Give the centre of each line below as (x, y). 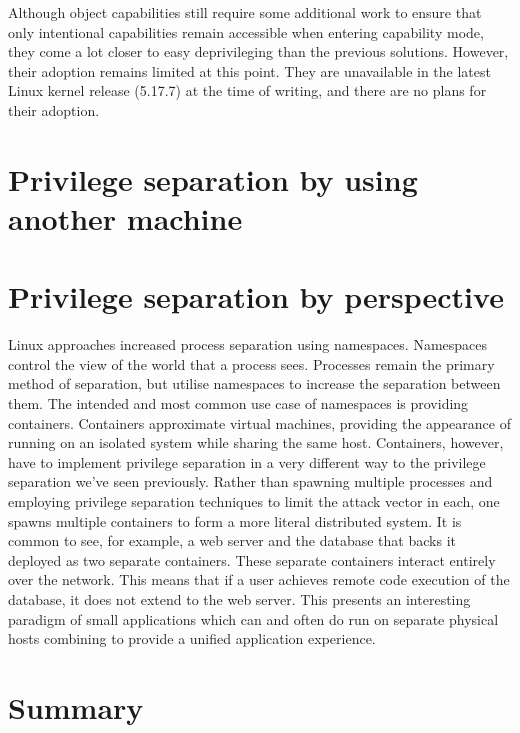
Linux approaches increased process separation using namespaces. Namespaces (248, 344)
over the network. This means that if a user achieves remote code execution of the (259, 579)
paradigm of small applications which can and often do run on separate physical (253, 618)
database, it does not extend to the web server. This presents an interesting (239, 598)
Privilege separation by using (213, 178)
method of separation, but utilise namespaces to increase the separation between (254, 383)
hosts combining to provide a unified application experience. (192, 638)
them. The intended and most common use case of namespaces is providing (238, 403)
